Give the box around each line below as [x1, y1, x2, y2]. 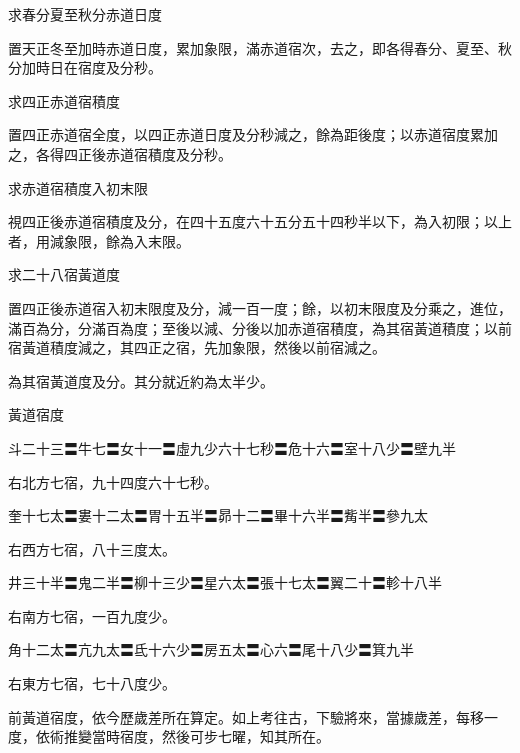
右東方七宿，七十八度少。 [8, 673, 176, 694]
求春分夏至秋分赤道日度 [8, 4, 162, 24]
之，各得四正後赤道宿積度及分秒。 [8, 143, 232, 164]
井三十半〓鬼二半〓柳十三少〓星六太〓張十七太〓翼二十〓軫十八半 [8, 572, 442, 593]
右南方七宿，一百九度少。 [8, 605, 176, 626]
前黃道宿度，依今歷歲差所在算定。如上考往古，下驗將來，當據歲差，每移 [8, 706, 484, 727]
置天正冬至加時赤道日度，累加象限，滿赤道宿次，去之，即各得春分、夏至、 [8, 37, 498, 58]
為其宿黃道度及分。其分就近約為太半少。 [8, 370, 274, 391]
